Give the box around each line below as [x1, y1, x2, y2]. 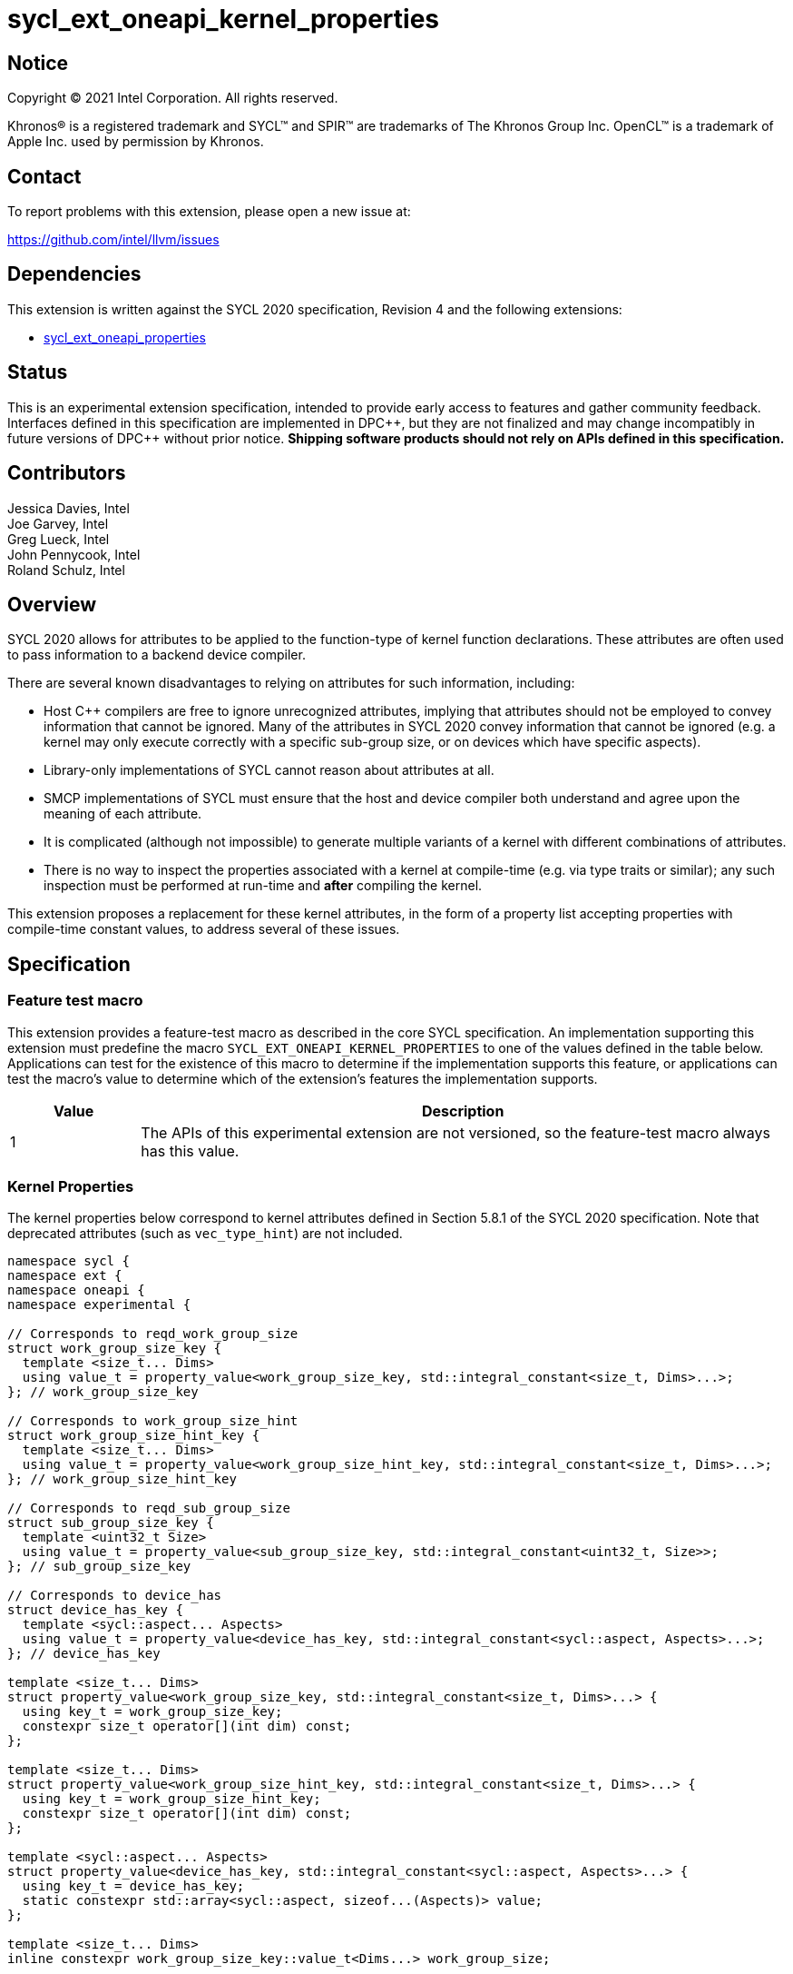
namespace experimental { [7, 1297, 191, 1313]
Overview [7, 592, 97, 616]
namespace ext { [7, 1268, 122, 1284]
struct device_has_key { [7, 1602, 183, 1618]
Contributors [7, 461, 126, 485]
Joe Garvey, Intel [7, 515, 109, 531]
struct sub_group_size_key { [7, 1515, 214, 1531]
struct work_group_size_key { [7, 1341, 222, 1356]
